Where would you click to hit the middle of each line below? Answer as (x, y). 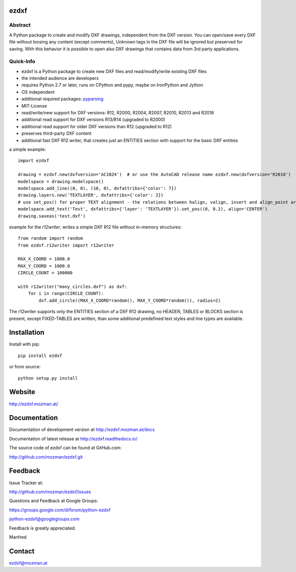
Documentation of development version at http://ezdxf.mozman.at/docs (82, 429)
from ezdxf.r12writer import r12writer (66, 245)
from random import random (51, 238)
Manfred (18, 537)
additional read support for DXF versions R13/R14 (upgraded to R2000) (93, 120)
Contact (22, 551)
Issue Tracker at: (26, 483)
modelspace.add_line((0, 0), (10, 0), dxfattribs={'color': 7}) (97, 188)
